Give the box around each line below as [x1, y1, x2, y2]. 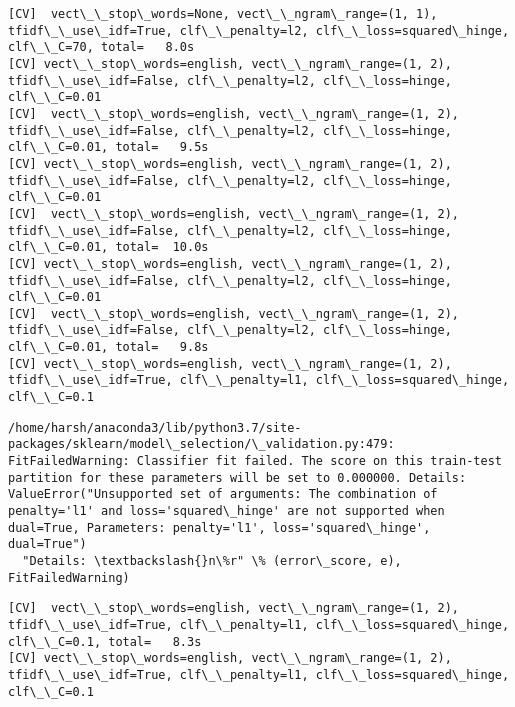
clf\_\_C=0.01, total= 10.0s [8, 240, 209, 255]
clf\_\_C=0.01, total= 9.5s [8, 140, 209, 155]
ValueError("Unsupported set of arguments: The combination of [8, 487, 438, 502]
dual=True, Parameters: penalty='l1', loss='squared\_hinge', [8, 520, 431, 535]
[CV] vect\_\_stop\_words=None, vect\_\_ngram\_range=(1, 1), [8, 7, 438, 21]
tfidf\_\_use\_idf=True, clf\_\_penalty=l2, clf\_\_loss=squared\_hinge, [8, 23, 510, 38]
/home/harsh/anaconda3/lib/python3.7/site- [8, 420, 302, 435]
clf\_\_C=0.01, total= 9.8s [8, 340, 209, 355]
